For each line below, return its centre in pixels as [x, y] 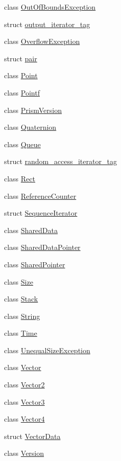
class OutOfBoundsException [50, 7]
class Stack [21, 299]
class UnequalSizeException [47, 350]
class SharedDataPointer [42, 247]
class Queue [22, 144]
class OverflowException [42, 41]
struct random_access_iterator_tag [60, 161]
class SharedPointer [35, 264]
